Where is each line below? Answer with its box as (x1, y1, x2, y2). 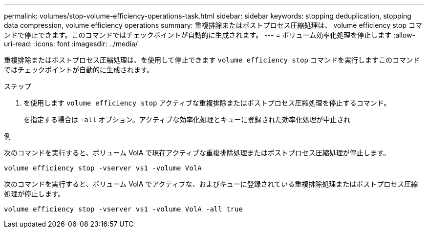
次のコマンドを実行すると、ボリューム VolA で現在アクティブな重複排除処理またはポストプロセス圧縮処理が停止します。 (4, 148, 390, 157)
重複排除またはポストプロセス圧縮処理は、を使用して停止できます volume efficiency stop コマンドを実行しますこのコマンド (4, 56, 420, 64)
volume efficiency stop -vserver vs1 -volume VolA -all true (4, 205, 243, 213)
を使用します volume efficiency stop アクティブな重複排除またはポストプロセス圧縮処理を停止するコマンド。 (23, 99, 391, 107)
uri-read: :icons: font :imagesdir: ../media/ (4, 40, 138, 48)
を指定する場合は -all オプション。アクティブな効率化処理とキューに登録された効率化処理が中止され (23, 115, 351, 124)
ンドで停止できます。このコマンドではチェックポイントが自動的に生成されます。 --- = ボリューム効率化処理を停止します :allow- (4, 31, 415, 39)
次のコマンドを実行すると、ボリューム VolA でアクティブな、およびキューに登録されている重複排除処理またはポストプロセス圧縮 (4, 180, 418, 188)
